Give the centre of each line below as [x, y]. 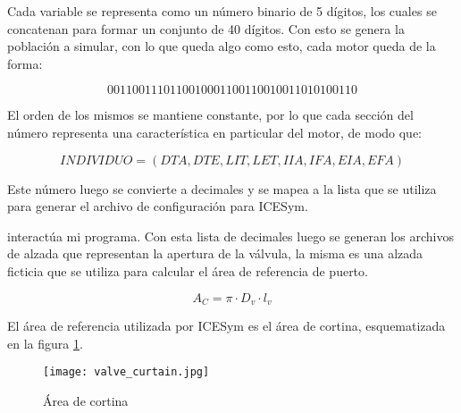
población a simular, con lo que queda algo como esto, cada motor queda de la [222, 46]
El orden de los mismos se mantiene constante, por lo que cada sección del [210, 115]
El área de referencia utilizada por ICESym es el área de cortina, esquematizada [226, 325]
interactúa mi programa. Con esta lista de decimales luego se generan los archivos [230, 236]
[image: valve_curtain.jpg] [126, 372]
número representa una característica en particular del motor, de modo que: [215, 132]
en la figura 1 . [45, 343]
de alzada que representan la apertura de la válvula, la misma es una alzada [215, 253]
